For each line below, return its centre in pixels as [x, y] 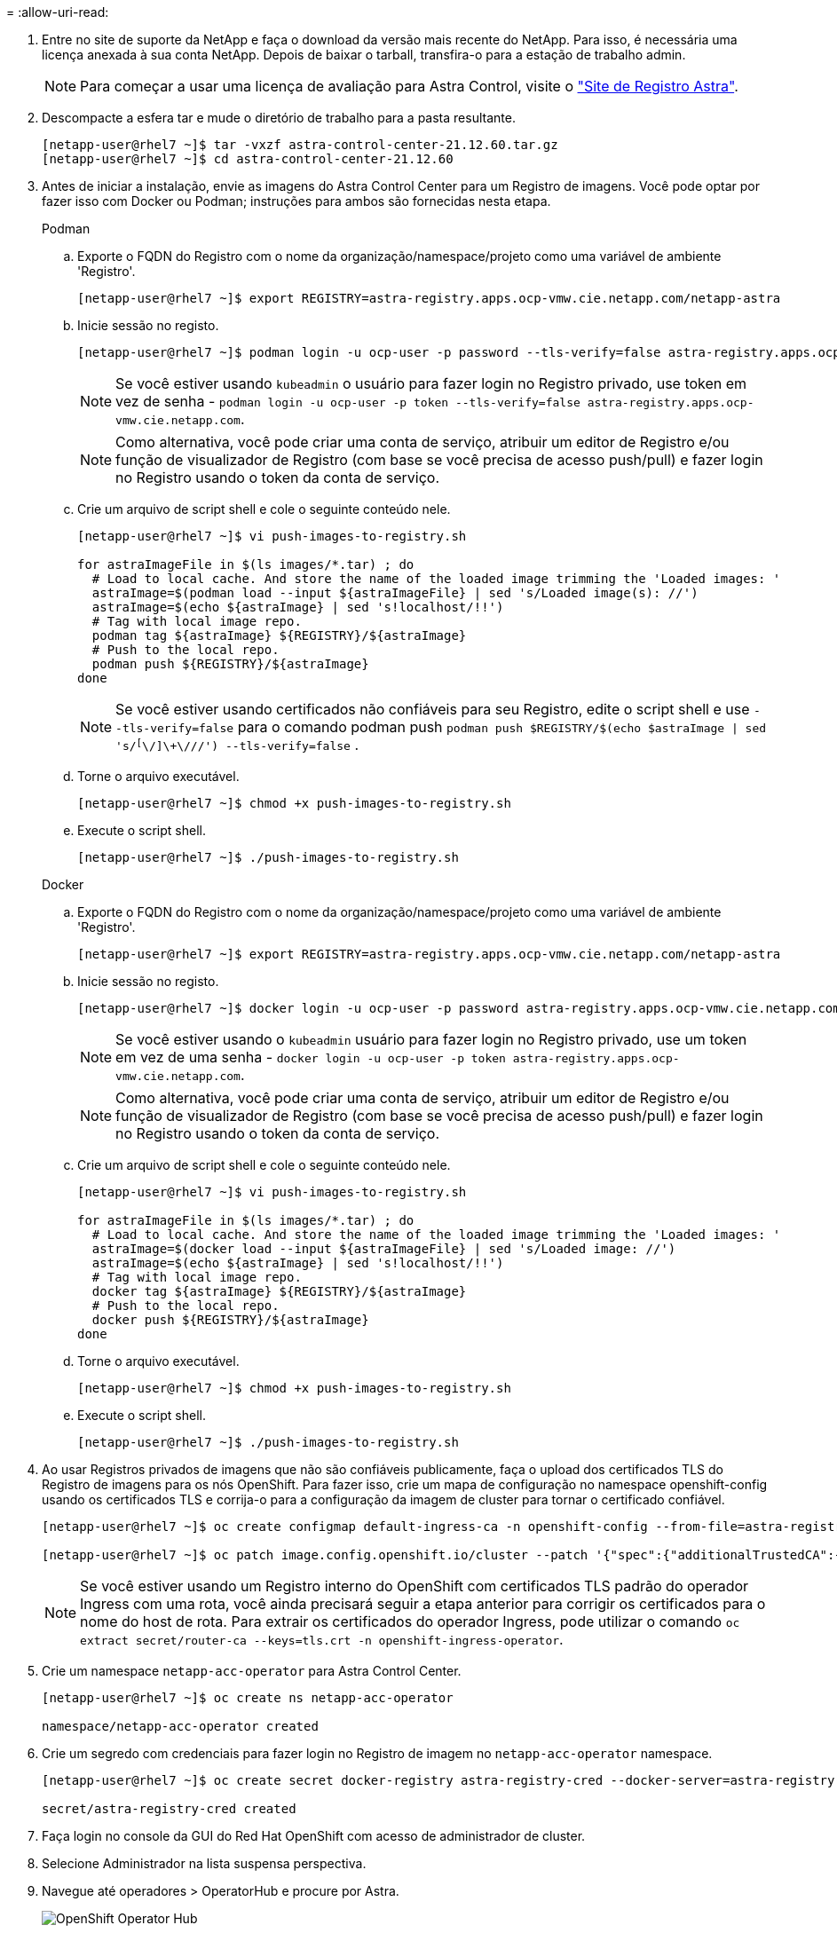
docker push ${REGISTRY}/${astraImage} [230, 1320]
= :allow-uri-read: [58, 12]
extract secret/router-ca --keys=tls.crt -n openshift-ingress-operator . [322, 1639]
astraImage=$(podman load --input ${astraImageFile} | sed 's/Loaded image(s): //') [395, 593]
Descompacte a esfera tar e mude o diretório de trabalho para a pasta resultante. [279, 118]
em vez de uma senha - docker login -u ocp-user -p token [311, 1057]
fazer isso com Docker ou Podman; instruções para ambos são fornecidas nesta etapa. [296, 201]
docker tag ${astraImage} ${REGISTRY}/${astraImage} [279, 1291]
